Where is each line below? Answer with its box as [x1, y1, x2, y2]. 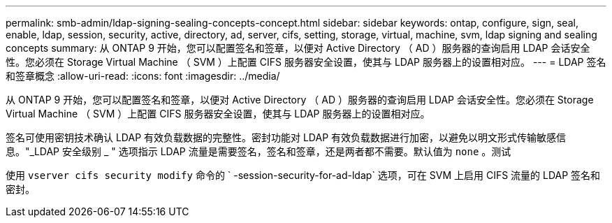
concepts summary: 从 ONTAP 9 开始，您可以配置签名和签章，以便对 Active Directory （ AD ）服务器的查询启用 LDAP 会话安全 [6, 42, 590, 54]
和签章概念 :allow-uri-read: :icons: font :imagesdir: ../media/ [6, 70, 280, 82]
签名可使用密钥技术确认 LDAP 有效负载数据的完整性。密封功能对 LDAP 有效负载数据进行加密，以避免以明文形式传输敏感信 [6, 131, 567, 143]
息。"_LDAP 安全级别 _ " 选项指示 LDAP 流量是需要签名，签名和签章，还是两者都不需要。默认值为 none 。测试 [6, 145, 511, 157]
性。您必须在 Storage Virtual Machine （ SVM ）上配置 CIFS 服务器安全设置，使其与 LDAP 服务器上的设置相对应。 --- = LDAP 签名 [6, 56, 606, 68]
